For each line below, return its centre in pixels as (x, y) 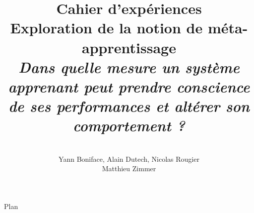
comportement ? (129, 125)
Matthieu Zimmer (129, 168)
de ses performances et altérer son (129, 106)
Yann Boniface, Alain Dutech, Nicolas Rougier (129, 159)
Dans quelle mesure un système (129, 67)
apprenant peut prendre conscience (129, 86)
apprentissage (129, 47)
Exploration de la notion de (106, 28)
